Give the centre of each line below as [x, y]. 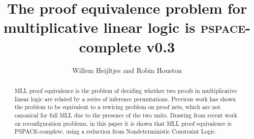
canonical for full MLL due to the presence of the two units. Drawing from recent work [126, 115]
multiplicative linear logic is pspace [124, 27]
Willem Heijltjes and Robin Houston [127, 70]
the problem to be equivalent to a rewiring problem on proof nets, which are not [117, 107]
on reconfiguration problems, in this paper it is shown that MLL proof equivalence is [123, 123]
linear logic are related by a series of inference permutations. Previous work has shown [125, 99]
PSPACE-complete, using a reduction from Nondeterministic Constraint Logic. [115, 131]
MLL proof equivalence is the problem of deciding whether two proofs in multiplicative [126, 90]
